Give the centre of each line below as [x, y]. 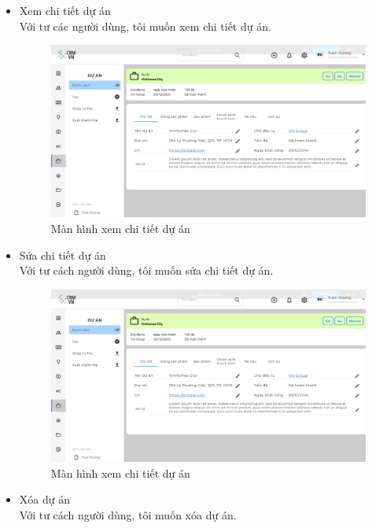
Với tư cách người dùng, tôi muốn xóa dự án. [128, 514]
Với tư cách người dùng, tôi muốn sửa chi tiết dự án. [146, 270]
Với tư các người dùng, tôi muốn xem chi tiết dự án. [145, 26]
